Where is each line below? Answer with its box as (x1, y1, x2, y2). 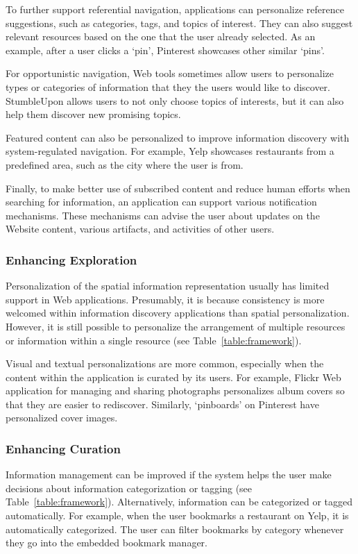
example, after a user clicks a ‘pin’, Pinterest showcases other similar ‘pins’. (6, 42, 325, 57)
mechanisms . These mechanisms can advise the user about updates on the (6, 208, 320, 222)
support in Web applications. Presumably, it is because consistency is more (6, 292, 325, 306)
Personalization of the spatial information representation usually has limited (6, 278, 330, 293)
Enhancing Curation (6, 439, 121, 457)
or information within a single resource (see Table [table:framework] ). (6, 333, 302, 347)
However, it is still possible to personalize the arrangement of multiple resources (6, 319, 346, 333)
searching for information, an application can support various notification (6, 194, 317, 209)
